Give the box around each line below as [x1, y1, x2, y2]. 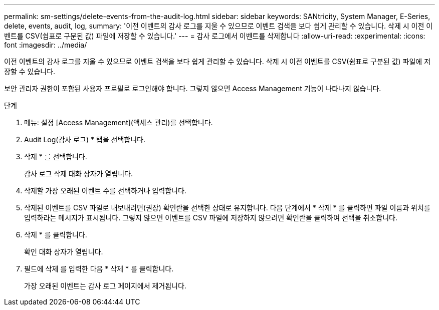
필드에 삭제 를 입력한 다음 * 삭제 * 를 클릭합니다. [24, 264, 174, 273]
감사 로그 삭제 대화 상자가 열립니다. [24, 169, 133, 178]
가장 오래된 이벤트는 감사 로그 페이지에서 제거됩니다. [24, 281, 186, 290]
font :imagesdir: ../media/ [4, 41, 87, 49]
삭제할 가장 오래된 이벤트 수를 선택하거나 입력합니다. [24, 186, 186, 195]
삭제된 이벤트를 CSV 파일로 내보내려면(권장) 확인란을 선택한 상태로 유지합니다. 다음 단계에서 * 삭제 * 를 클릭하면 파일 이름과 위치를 [24, 203, 430, 212]
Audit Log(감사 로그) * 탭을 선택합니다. [24, 135, 146, 144]
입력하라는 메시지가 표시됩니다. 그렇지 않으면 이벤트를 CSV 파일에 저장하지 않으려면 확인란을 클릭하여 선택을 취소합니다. [24, 213, 397, 222]
